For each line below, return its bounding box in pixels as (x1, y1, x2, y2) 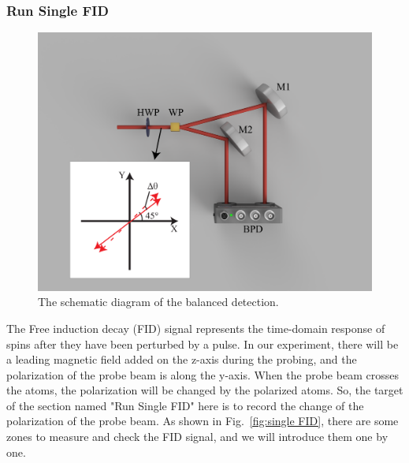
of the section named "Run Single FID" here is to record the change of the (6, 397, 364, 413)
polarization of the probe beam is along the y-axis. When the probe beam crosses (6, 366, 399, 383)
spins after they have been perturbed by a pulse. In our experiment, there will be (6, 335, 399, 352)
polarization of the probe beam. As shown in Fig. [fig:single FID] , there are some (6, 413, 399, 429)
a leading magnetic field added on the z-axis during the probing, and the (6, 351, 357, 368)
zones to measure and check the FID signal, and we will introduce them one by (6, 428, 389, 445)
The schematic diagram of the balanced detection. (38, 293, 279, 310)
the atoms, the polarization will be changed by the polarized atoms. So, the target (6, 382, 403, 398)
